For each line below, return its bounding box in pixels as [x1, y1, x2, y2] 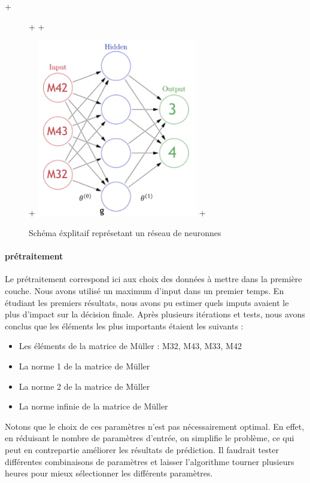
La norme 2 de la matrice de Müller [19, 380, 150, 392]
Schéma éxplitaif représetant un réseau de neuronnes [29, 227, 221, 239]
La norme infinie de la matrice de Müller [19, 400, 168, 412]
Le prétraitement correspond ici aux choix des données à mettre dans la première [5, 273, 302, 285]
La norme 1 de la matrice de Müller [19, 359, 150, 372]
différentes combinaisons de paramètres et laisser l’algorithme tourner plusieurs [5, 455, 294, 467]
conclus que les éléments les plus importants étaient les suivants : [5, 319, 244, 332]
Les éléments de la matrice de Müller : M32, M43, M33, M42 [19, 340, 242, 352]
